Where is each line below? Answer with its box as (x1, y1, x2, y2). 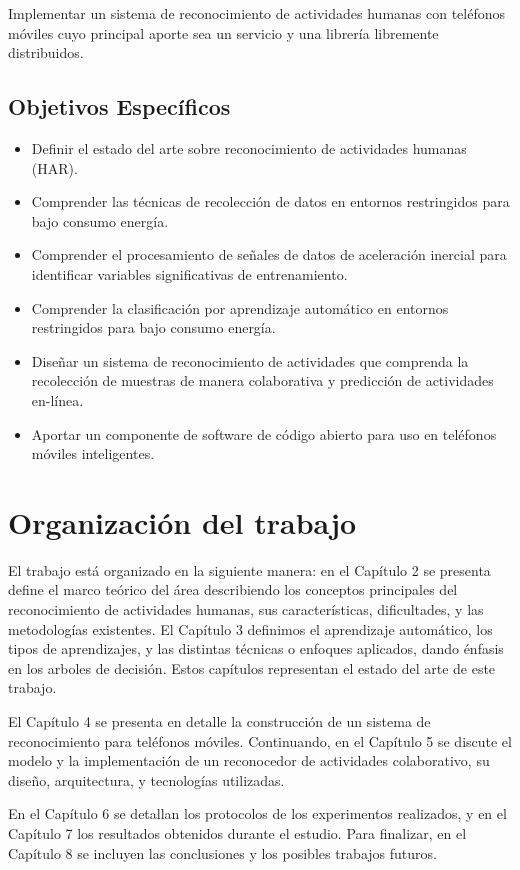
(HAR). (31, 157, 78, 178)
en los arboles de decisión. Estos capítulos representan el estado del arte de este (8, 657, 496, 678)
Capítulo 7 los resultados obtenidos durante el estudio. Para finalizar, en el (8, 822, 467, 843)
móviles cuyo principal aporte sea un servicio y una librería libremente (8, 22, 439, 43)
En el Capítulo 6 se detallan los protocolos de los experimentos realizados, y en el (8, 803, 507, 824)
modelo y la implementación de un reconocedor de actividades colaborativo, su (8, 750, 490, 771)
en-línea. (31, 389, 84, 410)
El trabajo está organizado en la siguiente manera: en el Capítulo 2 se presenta (8, 559, 491, 580)
